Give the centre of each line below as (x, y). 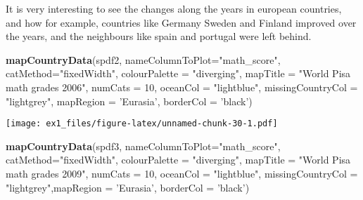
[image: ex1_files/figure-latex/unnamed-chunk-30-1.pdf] (142, 124)
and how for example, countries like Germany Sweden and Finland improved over (181, 22)
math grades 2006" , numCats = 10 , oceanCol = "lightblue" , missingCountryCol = (182, 87)
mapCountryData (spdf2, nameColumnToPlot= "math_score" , (143, 59)
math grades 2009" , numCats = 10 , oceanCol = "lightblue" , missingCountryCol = (182, 173)
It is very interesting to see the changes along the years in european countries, (174, 8)
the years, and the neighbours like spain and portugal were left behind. (159, 36)
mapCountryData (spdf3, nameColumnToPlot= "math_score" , (143, 146)
